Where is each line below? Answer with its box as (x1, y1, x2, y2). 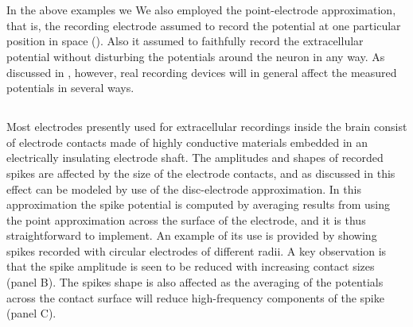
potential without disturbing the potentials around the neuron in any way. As (6, 48, 385, 64)
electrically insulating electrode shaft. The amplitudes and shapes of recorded (6, 149, 384, 166)
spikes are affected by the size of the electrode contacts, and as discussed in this (6, 164, 395, 181)
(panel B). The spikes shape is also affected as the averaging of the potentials (6, 274, 384, 290)
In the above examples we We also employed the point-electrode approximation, (6, 2, 396, 18)
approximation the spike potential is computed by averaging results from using (6, 196, 391, 213)
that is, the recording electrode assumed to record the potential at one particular (6, 17, 401, 33)
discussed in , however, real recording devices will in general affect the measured (6, 63, 397, 80)
